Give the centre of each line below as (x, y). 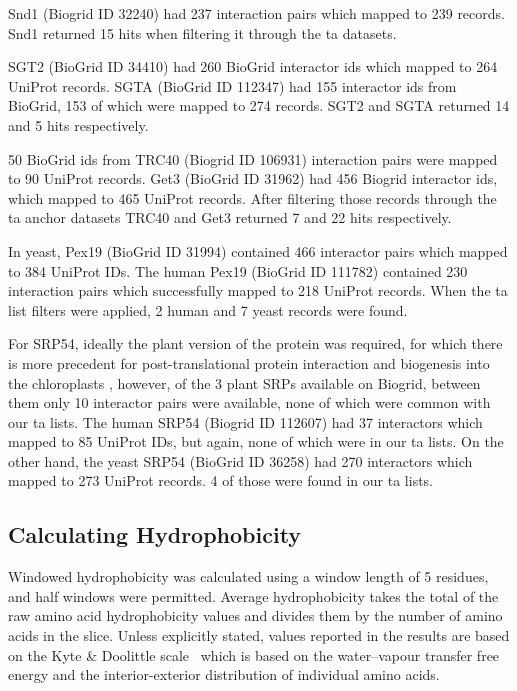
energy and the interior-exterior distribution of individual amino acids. (224, 674)
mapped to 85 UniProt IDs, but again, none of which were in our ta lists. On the (256, 441)
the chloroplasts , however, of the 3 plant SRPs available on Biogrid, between (244, 382)
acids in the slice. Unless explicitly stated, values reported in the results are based (259, 635)
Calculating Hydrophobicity (155, 534)
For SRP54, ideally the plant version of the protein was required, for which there (255, 343)
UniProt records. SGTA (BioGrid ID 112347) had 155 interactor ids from (232, 85)
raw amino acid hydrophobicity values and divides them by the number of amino (255, 615)
